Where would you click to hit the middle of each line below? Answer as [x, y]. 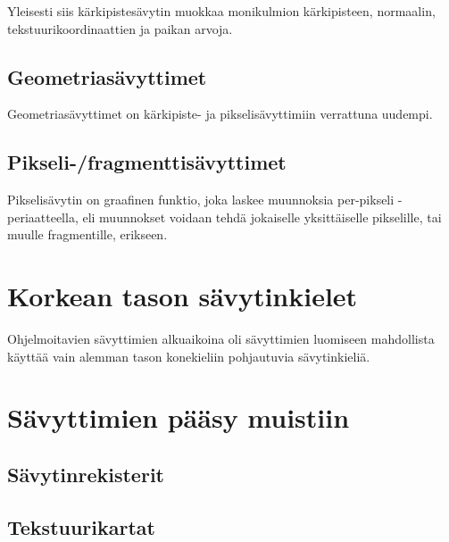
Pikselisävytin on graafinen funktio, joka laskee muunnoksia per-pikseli [201, 200]
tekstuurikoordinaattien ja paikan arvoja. [120, 28]
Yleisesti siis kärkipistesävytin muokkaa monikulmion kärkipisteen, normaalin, [221, 11]
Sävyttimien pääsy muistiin [179, 417]
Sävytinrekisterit [86, 475]
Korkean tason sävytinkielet [183, 296]
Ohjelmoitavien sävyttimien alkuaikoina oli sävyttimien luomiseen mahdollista [221, 339]
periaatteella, [43, 217]
